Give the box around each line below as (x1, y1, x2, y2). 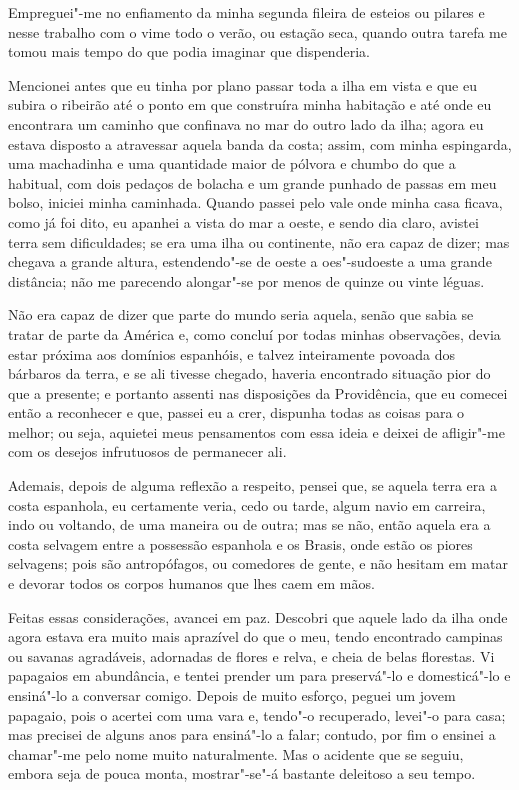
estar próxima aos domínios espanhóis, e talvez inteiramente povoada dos (8, 343, 455, 364)
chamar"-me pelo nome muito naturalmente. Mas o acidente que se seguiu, (8, 743, 464, 764)
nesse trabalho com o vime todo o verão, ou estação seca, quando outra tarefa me (8, 21, 507, 42)
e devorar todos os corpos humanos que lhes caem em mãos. (8, 573, 375, 594)
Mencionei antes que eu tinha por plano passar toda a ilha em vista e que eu (8, 74, 477, 95)
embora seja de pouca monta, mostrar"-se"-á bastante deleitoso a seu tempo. (8, 763, 476, 784)
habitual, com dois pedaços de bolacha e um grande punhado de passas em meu (8, 172, 497, 193)
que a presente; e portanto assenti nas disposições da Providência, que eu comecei (8, 382, 508, 403)
